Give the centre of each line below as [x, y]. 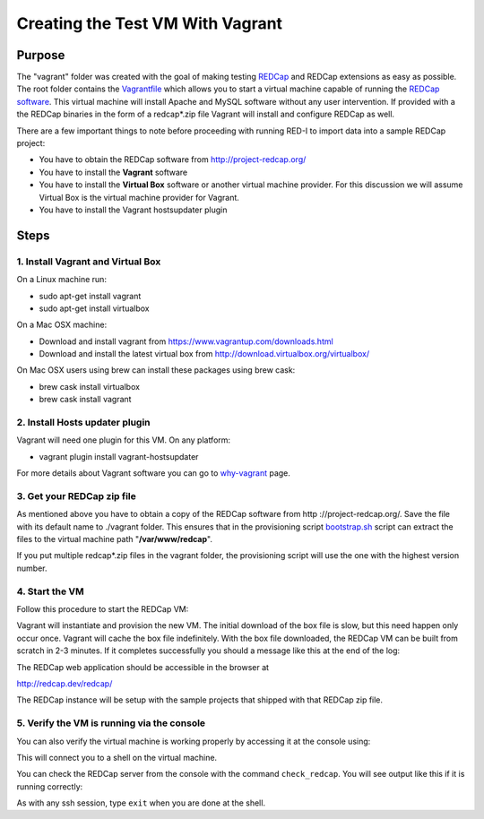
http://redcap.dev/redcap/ [65, 683]
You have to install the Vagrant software [113, 172]
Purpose [41, 55]
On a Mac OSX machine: [62, 325]
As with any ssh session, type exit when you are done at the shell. [141, 803]
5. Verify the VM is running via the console [111, 723]
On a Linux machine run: [62, 280]
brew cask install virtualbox [90, 386]
